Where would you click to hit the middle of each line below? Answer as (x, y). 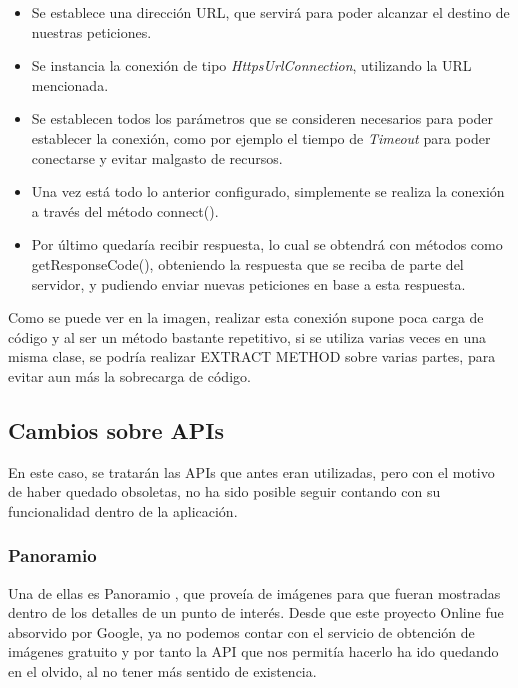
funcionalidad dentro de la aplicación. (123, 510)
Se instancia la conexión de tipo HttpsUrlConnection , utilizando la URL (251, 65)
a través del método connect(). (125, 210)
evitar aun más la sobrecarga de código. (129, 375)
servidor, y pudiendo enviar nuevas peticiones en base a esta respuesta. (248, 283)
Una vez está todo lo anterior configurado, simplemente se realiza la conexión (268, 191)
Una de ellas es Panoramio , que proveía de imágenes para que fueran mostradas (254, 592)
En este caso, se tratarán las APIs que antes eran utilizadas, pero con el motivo (251, 471)
